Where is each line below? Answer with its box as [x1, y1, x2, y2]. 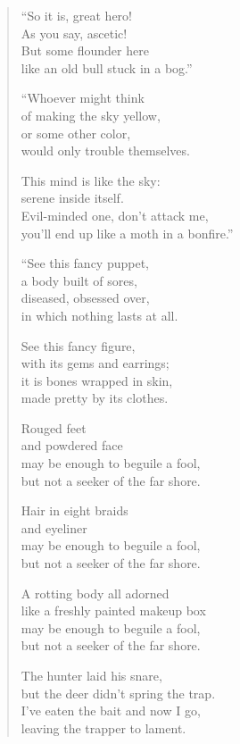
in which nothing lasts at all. [21, 305, 178, 324]
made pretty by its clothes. [21, 389, 169, 407]
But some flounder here [21, 41, 149, 60]
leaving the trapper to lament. [21, 718, 186, 737]
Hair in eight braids [21, 501, 128, 520]
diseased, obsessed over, [21, 288, 150, 307]
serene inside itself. [21, 188, 124, 207]
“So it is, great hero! [21, 6, 133, 24]
